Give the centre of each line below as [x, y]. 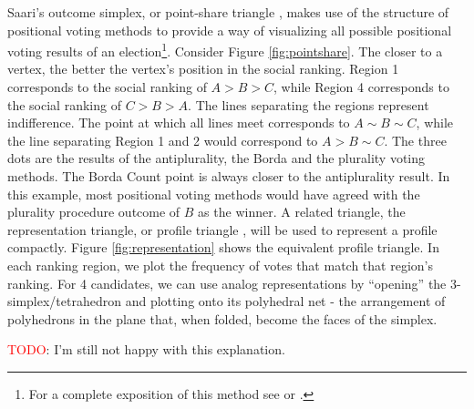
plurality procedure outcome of [94, 212]
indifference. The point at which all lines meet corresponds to [179, 123]
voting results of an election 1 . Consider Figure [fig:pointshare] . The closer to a [225, 50]
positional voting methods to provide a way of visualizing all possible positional [230, 30]
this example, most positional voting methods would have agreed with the [214, 194]
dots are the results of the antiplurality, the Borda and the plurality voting [216, 158]
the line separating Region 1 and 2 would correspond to [163, 140]
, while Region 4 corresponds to [361, 87]
